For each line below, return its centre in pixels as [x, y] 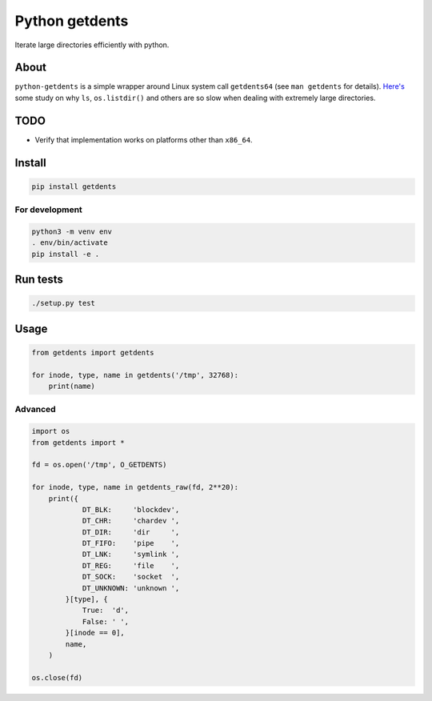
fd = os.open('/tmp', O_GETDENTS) [99, 465]
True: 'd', [106, 611]
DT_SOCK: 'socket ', [131, 577]
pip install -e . [66, 254]
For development [49, 210]
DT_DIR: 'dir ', [131, 532]
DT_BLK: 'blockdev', [131, 509]
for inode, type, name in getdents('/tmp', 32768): [135, 375]
